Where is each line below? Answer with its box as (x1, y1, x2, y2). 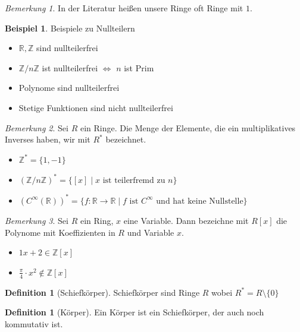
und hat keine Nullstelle (156, 197, 243, 205)
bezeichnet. (105, 133, 146, 146)
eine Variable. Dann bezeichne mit (123, 214, 249, 226)
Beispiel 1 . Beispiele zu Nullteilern (5, 21, 135, 34)
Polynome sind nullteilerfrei (18, 81, 120, 94)
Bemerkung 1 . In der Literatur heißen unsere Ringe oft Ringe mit (5, 2, 243, 14)
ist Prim (124, 61, 154, 74)
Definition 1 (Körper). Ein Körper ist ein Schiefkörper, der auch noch (5, 306, 264, 318)
